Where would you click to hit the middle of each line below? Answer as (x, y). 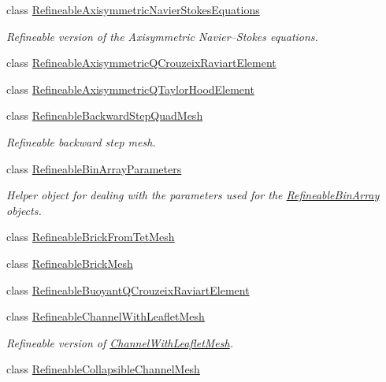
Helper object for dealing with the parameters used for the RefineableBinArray (193, 195)
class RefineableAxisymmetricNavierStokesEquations (133, 9)
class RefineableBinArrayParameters (94, 168)
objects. (24, 210)
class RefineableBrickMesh (70, 263)
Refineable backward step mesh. (81, 141)
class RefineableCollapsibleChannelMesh (103, 369)
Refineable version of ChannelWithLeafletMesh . (120, 342)
